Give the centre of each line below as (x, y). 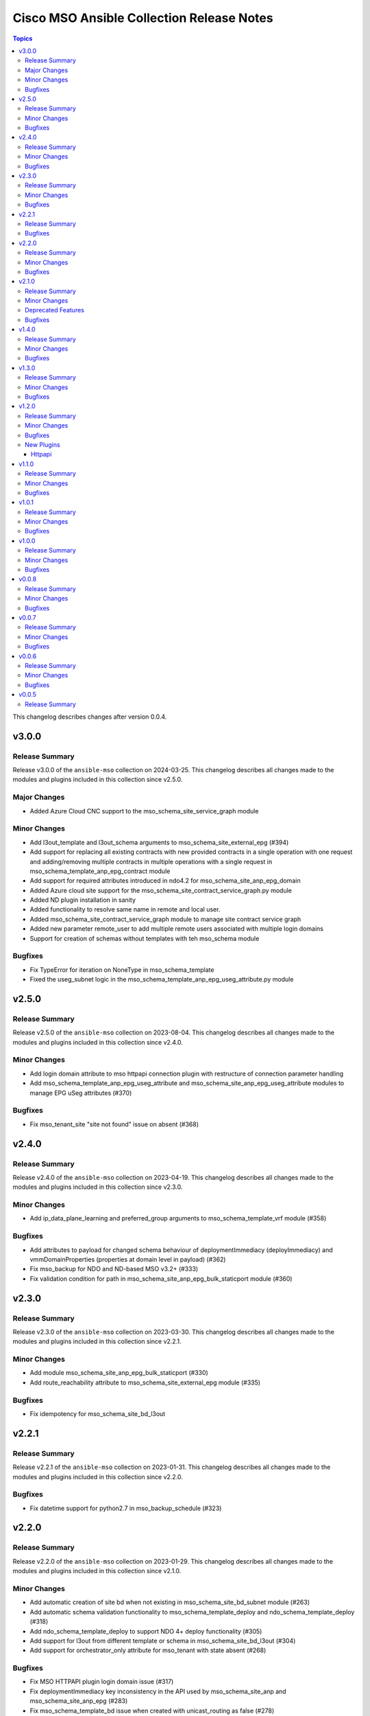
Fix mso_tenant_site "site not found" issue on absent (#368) (114, 1124)
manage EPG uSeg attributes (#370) (81, 1093)
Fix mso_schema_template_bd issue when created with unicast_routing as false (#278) (152, 1711)
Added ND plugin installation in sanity (83, 900)
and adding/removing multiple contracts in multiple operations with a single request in (151, 861)
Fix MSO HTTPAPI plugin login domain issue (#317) (102, 1682)
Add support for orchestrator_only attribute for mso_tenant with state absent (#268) (148, 1650)
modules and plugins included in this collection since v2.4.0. (98, 1042)
